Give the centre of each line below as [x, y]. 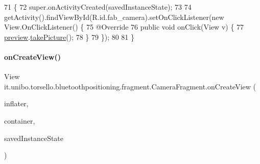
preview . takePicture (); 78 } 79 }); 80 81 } [69, 37]
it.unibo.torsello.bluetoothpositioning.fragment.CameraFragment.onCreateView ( [130, 86]
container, [20, 120]
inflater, [16, 103]
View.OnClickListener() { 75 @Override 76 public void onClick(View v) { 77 [124, 27]
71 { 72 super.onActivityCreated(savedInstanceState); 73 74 [98, 7]
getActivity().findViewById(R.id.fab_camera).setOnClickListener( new [114, 17]
